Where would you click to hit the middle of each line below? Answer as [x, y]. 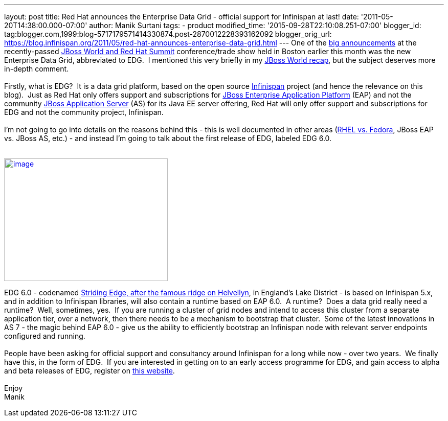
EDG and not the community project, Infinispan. [84, 112]
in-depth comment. [37, 69]
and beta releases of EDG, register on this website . [89, 371]
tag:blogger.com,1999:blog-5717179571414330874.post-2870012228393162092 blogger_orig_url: [168, 34]
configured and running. [45, 336]
